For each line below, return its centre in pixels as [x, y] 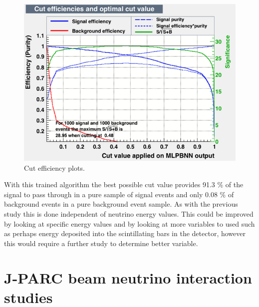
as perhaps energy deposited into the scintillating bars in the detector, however [125, 233]
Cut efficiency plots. [54, 167]
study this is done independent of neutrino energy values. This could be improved [129, 214]
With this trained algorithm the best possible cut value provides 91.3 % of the [124, 184]
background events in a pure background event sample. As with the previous [121, 204]
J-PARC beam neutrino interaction [128, 277]
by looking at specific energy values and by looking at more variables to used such [129, 223]
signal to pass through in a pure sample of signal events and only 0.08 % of [119, 194]
